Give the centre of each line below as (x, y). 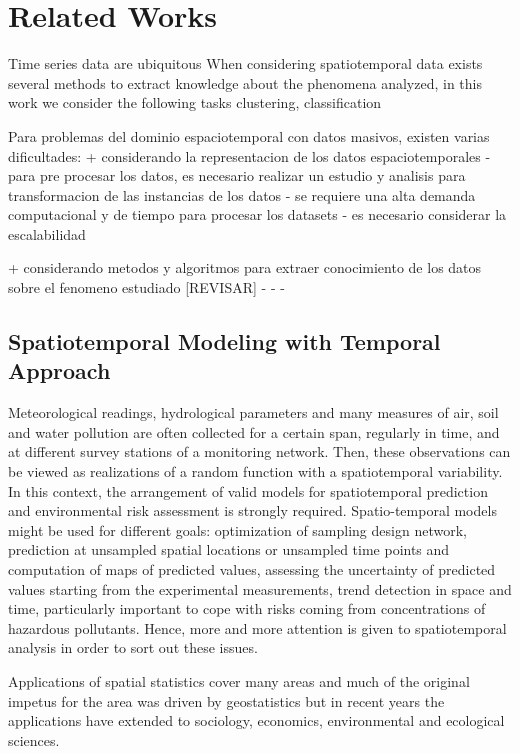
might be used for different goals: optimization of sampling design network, (237, 529)
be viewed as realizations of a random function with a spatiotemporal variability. (255, 471)
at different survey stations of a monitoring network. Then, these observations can (259, 451)
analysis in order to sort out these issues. (133, 647)
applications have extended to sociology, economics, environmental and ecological (256, 720)
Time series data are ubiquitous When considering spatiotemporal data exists (245, 63)
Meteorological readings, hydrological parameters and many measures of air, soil (253, 412)
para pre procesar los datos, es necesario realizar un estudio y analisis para (237, 175)
